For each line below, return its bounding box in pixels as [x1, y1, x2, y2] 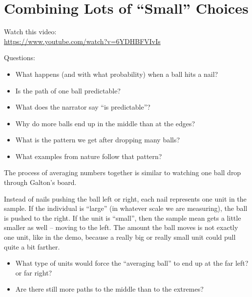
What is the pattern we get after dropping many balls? [15, 135, 180, 145]
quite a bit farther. [4, 241, 60, 251]
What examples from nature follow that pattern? [15, 151, 162, 161]
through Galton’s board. [4, 177, 77, 187]
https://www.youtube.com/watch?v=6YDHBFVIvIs [4, 36, 161, 46]
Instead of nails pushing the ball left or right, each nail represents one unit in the [4, 193, 247, 204]
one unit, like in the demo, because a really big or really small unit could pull [4, 232, 236, 242]
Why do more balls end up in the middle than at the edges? [15, 118, 195, 128]
